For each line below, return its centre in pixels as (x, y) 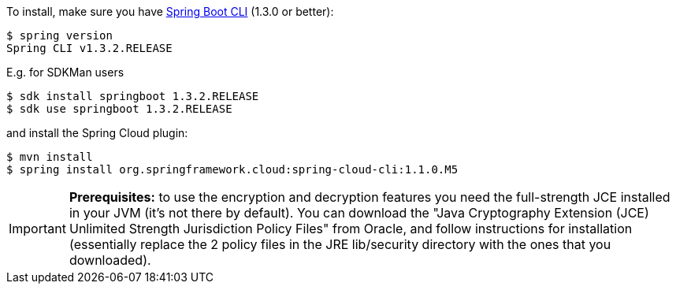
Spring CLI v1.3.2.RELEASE (89, 48)
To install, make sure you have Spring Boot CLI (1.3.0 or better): (170, 11)
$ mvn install (50, 157)
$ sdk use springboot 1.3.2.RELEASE (119, 109)
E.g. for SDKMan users (65, 72)
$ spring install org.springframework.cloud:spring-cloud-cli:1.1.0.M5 (232, 169)
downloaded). (110, 260)
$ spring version (59, 35)
